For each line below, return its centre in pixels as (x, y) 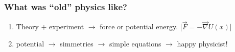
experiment (67, 27)
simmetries (77, 44)
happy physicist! (202, 44)
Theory (27, 27)
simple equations (135, 44)
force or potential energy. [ (141, 27)
